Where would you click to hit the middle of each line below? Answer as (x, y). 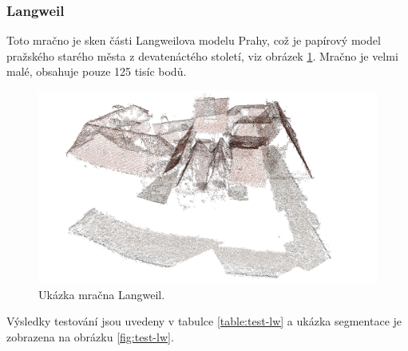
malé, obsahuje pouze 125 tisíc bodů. (97, 71)
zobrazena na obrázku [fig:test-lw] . (90, 336)
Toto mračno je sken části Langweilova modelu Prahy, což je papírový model (194, 40)
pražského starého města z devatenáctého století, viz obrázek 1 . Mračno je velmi (202, 55)
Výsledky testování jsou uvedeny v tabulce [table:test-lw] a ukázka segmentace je (204, 321)
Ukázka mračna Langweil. (102, 294)
